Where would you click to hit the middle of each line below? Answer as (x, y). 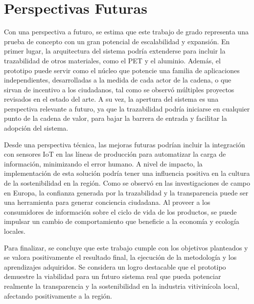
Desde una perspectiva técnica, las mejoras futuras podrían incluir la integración (125, 144)
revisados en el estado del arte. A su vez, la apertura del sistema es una (111, 99)
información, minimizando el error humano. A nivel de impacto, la (103, 163)
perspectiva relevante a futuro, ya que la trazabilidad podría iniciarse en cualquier (127, 108)
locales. (15, 231)
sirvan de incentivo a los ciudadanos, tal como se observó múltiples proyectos (119, 89)
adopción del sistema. (36, 128)
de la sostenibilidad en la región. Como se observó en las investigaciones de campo (127, 183)
